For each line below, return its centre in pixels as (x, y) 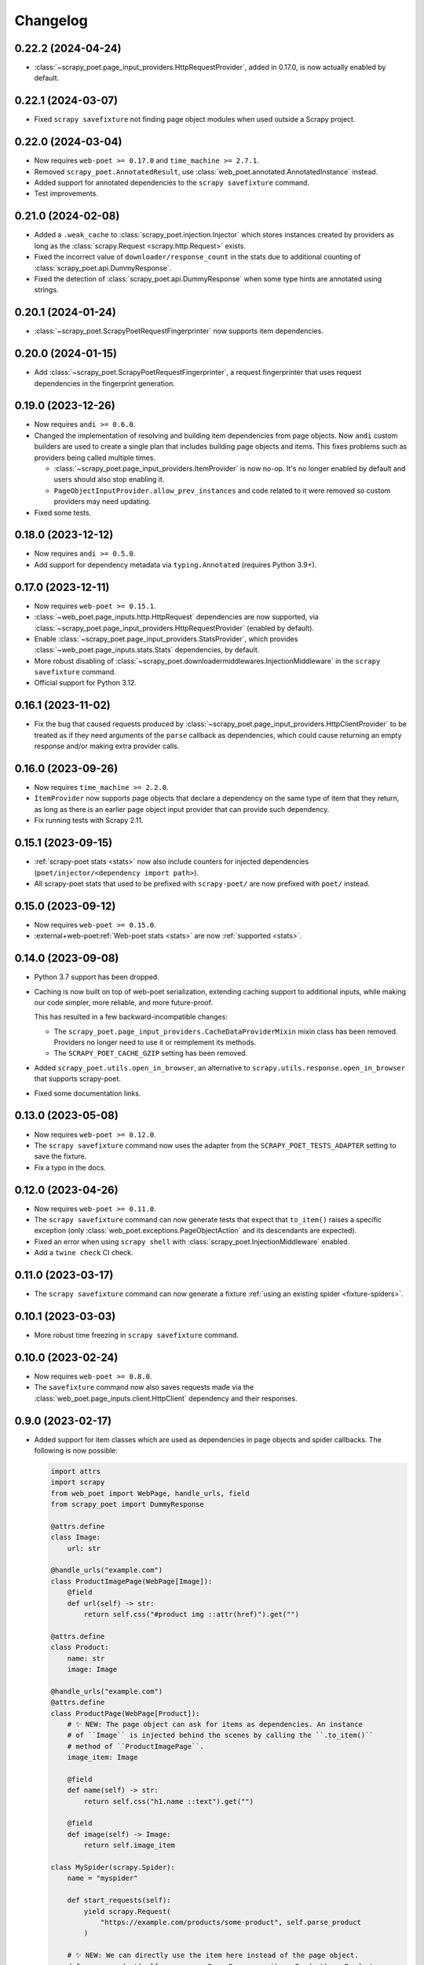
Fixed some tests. (63, 512)
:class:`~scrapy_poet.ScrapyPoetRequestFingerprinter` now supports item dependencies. (179, 331)
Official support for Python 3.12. (85, 683)
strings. (46, 290)
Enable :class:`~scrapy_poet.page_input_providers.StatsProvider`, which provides (166, 639)
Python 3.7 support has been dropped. (97, 977)
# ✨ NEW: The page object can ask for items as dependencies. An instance (215, 1724)
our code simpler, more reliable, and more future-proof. (124, 1002)
